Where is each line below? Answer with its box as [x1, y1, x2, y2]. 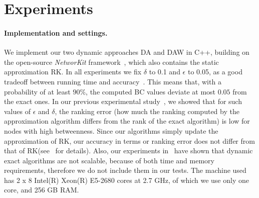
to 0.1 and [149, 66, 180, 77]
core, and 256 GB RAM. [4, 184, 79, 195]
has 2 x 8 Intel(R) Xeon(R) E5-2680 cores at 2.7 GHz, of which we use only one [4, 174, 249, 185]
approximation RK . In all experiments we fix [4, 66, 142, 77]
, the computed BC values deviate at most [86, 86, 216, 96]
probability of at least [4, 86, 71, 96]
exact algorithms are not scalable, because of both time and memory [4, 155, 214, 165]
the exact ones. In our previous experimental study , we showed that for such [4, 96, 242, 107]
